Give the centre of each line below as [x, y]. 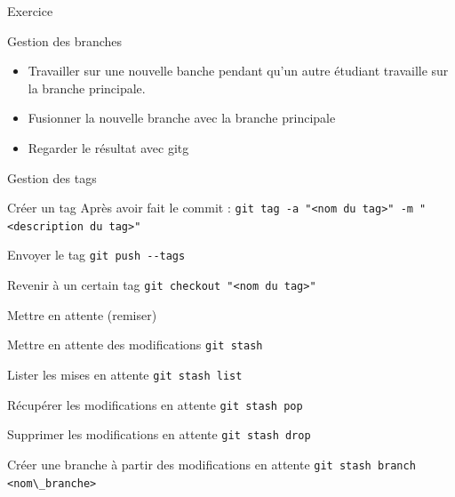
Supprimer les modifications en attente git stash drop [159, 434]
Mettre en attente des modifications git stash [135, 345]
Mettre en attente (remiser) [82, 314]
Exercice [30, 11]
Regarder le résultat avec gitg [108, 147]
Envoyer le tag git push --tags [96, 255]
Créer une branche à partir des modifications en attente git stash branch [212, 464]
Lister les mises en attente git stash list [125, 375]
